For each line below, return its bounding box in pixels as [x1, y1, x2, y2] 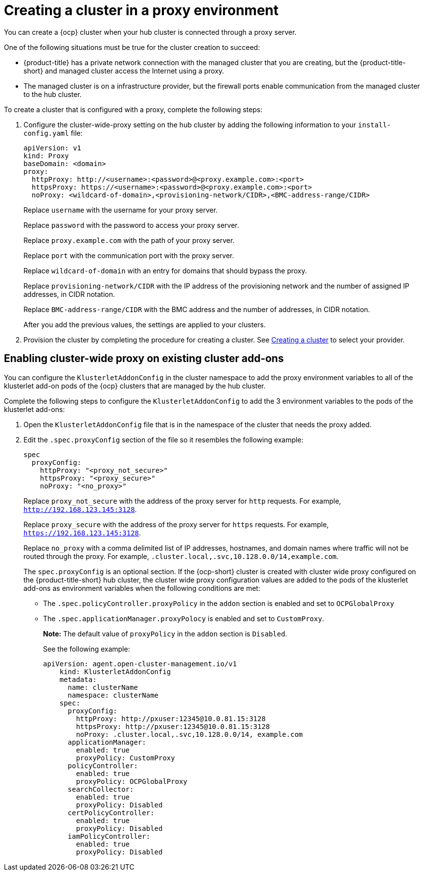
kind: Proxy [23, 151, 69, 160]
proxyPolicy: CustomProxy [76, 753, 175, 762]
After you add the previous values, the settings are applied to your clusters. [23, 320, 266, 329]
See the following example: [43, 644, 130, 653]
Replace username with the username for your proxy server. [23, 205, 218, 214]
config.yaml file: [23, 128, 83, 137]
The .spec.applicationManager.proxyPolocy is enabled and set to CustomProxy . [43, 614, 324, 623]
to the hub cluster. [23, 90, 82, 98]
